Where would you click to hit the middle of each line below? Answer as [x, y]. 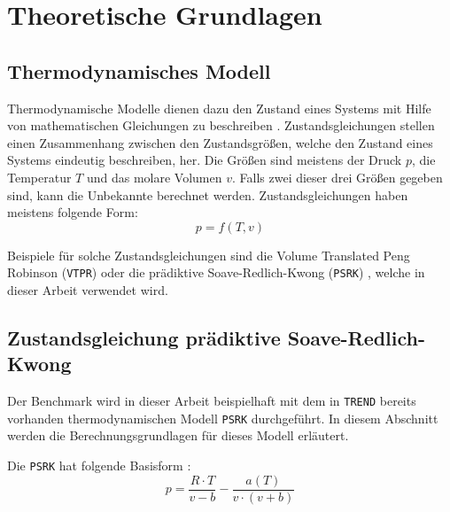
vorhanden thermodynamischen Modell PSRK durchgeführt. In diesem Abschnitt [223, 418]
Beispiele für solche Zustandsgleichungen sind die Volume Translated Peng [209, 255]
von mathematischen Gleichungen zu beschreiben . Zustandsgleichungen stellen [221, 125]
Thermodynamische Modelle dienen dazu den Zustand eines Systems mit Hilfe [219, 108]
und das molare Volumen [154, 177]
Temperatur [39, 177]
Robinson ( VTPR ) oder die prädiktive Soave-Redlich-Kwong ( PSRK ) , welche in [216, 272]
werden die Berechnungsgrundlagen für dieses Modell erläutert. [178, 435]
